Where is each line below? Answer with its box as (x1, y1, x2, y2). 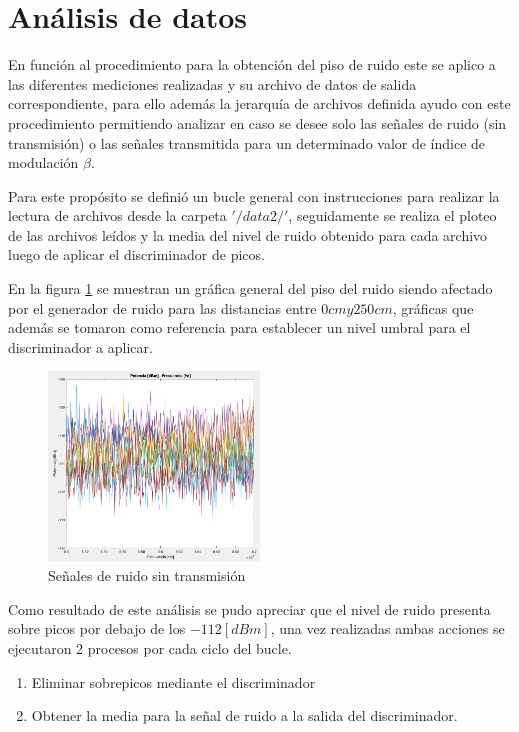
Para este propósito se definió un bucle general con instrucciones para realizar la (8, 185, 500, 206)
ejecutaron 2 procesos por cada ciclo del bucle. (8, 637, 292, 658)
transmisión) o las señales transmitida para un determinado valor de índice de (8, 132, 486, 153)
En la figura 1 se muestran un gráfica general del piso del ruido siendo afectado (8, 278, 493, 299)
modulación (8, 152, 79, 173)
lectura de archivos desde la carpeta (8, 205, 227, 226)
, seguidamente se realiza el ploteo (288, 205, 497, 226)
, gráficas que (392, 297, 474, 318)
